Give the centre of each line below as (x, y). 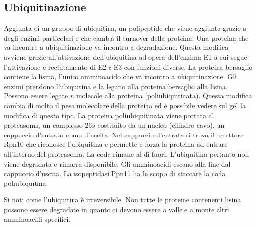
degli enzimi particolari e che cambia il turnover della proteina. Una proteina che (126, 37)
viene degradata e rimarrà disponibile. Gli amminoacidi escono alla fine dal (117, 163)
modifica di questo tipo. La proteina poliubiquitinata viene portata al (109, 115)
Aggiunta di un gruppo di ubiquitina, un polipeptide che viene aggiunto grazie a (125, 28)
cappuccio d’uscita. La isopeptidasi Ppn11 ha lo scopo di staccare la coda (115, 173)
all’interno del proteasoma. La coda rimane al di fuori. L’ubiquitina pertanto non (127, 154)
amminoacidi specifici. (37, 219)
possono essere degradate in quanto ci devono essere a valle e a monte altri (117, 209)
